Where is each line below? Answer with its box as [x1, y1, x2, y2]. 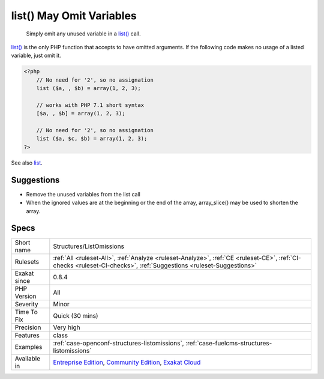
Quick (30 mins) [53, 312, 98, 320]
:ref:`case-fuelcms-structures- [185, 339, 272, 348]
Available [14, 354, 41, 363]
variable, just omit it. [11, 52, 61, 59]
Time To [14, 308, 38, 317]
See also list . [11, 159, 43, 166]
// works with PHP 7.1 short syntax [36, 102, 144, 108]
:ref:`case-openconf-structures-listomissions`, [53, 339, 184, 348]
